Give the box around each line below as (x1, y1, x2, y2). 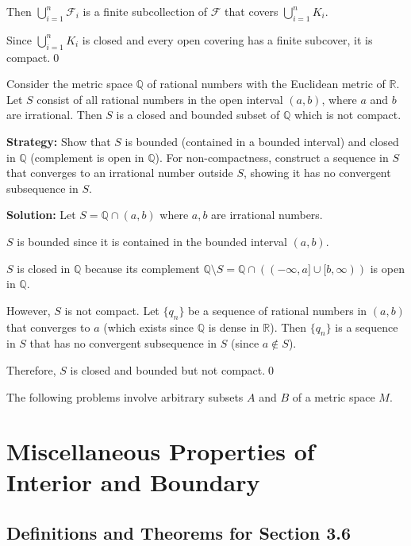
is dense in (208, 318, 259, 335)
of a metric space (292, 388, 375, 405)
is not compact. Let (64, 302, 159, 318)
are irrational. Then (6, 106, 102, 123)
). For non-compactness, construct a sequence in (155, 148, 389, 165)
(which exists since (103, 318, 194, 335)
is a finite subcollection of (83, 3, 208, 19)
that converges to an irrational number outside (6, 164, 233, 181)
